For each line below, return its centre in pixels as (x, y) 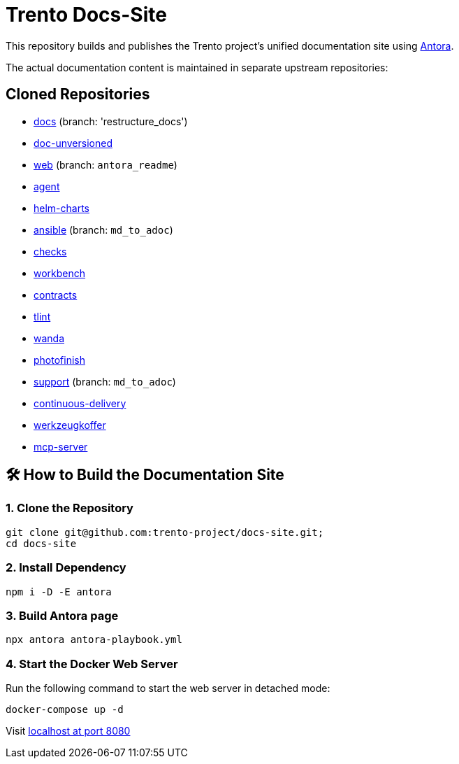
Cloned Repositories (78, 94)
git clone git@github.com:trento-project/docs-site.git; (165, 532)
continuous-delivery (80, 403)
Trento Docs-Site (86, 15)
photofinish (59, 360)
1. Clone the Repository (70, 508)
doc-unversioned (73, 143)
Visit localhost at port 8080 (68, 731)
